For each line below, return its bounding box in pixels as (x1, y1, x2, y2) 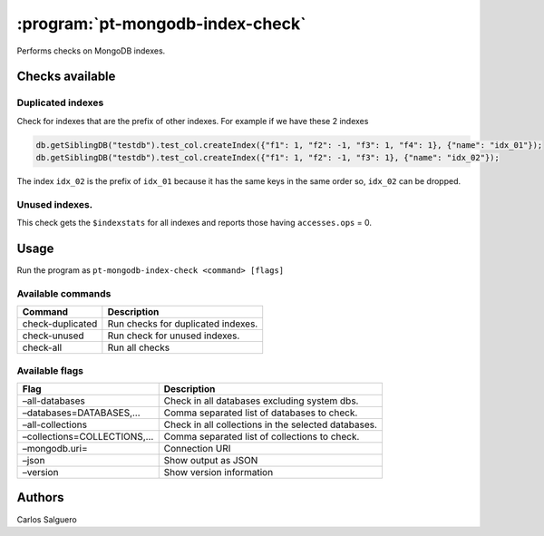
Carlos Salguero (16, 513, 77, 525)
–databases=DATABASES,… (22, 406, 141, 419)
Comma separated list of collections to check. (163, 431, 360, 443)
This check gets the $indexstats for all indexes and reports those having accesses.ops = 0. (16, 218, 372, 229)
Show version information (163, 466, 274, 478)
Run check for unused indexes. (107, 329, 240, 342)
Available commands (16, 287, 112, 299)
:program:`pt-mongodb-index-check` (16, 14, 306, 34)
